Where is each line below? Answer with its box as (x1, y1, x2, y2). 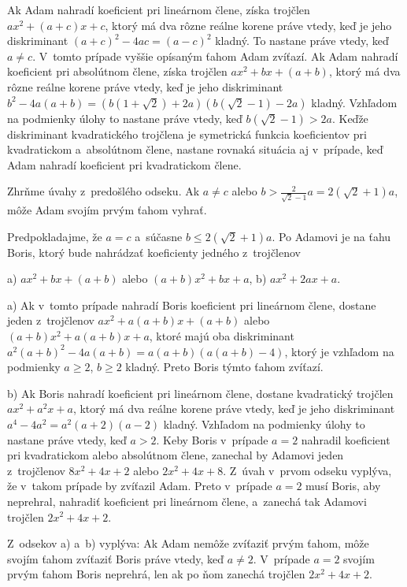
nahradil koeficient (301, 431, 390, 448)
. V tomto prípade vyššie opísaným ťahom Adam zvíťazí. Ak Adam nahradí (32, 47, 398, 64)
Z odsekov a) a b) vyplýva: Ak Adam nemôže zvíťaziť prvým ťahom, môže (7, 535, 369, 552)
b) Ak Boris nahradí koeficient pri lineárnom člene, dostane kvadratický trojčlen (7, 385, 394, 401)
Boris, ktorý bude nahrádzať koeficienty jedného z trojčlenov (7, 243, 302, 260)
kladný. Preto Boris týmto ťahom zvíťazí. (125, 359, 324, 375)
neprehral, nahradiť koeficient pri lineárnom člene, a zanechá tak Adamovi (7, 492, 367, 509)
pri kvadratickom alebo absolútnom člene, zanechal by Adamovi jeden (7, 447, 344, 463)
